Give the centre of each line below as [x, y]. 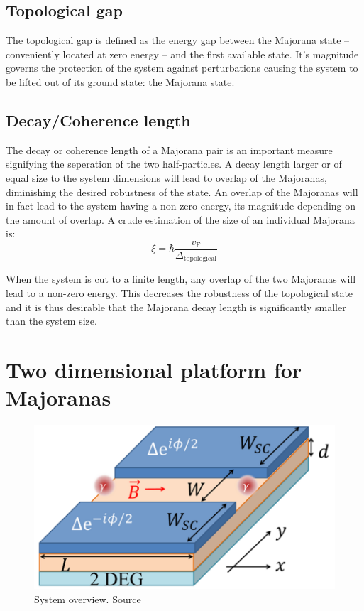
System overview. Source [88, 599]
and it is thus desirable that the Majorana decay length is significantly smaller [176, 307]
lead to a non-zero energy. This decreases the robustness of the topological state [180, 293]
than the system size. [51, 321]
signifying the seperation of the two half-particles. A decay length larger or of [174, 164]
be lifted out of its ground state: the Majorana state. [120, 81]
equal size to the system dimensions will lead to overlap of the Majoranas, [166, 177]
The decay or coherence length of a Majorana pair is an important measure [169, 150]
